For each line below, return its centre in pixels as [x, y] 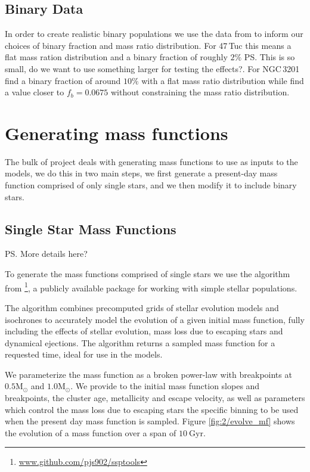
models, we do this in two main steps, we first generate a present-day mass [141, 173]
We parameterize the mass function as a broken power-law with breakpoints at [148, 374]
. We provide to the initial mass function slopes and [165, 386]
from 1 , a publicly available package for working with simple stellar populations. [151, 287]
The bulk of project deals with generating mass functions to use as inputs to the [151, 161]
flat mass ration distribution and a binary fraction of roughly [116, 57]
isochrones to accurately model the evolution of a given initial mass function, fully [155, 319]
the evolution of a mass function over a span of [91, 432]
